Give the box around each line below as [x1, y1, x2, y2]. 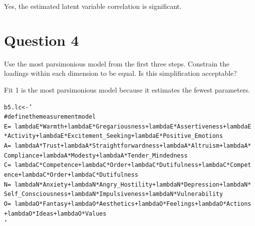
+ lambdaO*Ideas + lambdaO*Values [4, 210, 107, 217]
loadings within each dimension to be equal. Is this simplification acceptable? [4, 68, 237, 78]
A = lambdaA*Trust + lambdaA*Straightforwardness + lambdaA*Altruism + [4, 142, 223, 150]
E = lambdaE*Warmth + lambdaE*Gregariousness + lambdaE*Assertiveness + [4, 123, 227, 130]
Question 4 [4, 30, 79, 50]
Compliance [4, 152, 39, 159]
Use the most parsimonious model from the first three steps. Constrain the [4, 58, 229, 68]
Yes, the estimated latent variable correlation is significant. [4, 1, 182, 11]
